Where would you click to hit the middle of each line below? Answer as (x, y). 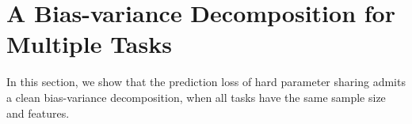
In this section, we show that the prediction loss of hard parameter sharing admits (206, 82)
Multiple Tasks (89, 44)
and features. (38, 113)
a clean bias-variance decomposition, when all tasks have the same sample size (196, 97)
